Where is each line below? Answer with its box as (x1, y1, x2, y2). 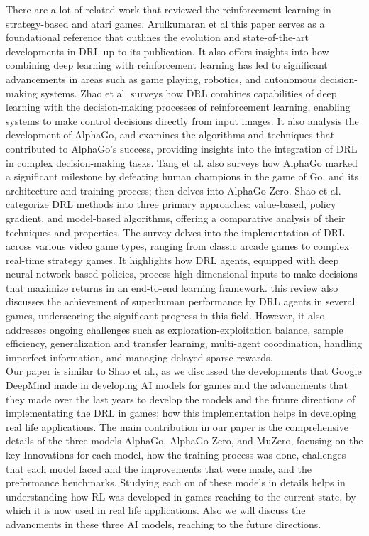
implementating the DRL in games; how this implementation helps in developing (6, 405, 356, 420)
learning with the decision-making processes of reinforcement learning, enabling (6, 99, 351, 114)
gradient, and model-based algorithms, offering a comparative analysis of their (6, 210, 346, 225)
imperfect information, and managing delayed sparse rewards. (6, 349, 273, 364)
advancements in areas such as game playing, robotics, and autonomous (6, 71, 317, 86)
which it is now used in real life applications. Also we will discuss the (6, 503, 306, 518)
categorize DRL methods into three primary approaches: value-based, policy (6, 197, 336, 212)
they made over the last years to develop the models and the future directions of (6, 391, 356, 406)
